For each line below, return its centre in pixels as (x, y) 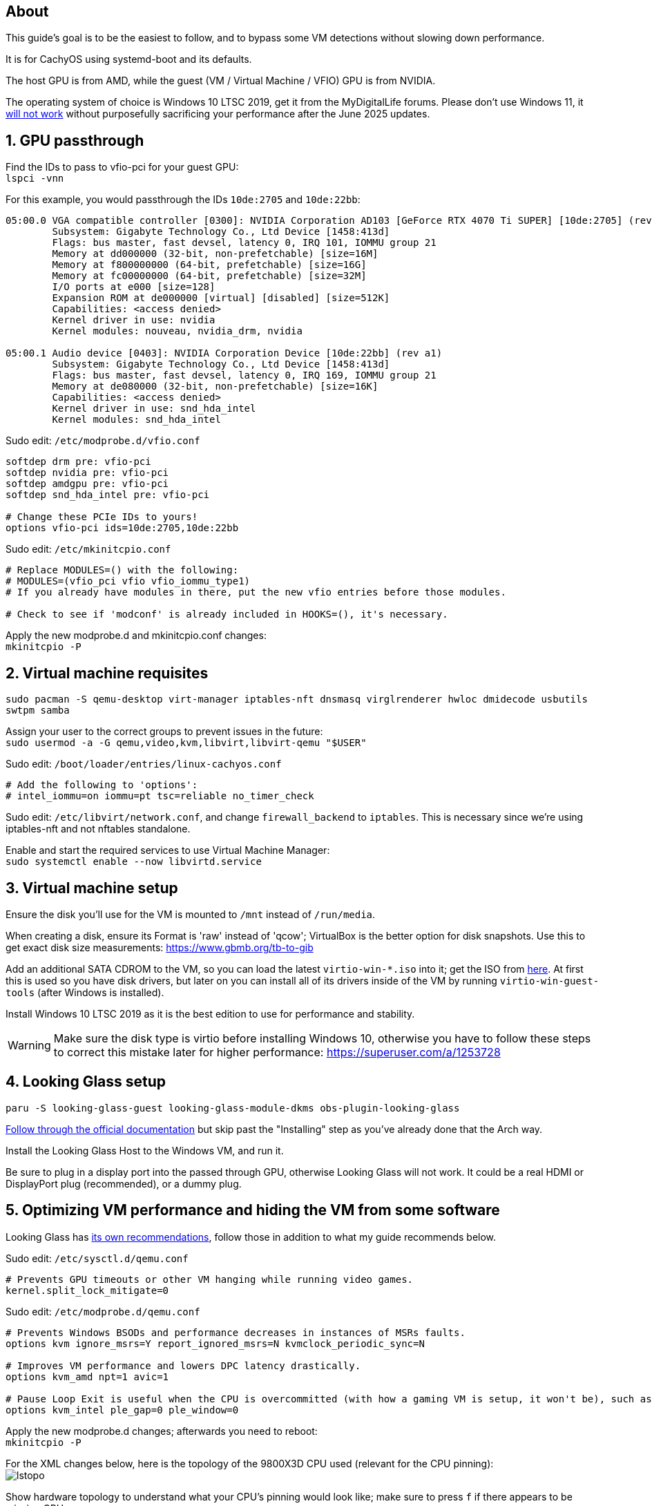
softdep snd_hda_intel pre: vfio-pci (108, 495)
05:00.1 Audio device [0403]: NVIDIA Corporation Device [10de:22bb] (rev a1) (224, 353)
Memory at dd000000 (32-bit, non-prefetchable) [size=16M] (215, 254)
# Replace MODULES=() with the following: (122, 570)
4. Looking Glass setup (86, 1082)
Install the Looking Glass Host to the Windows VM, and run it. (145, 1150)
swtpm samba (38, 711)
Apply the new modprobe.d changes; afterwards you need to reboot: (162, 1431)
